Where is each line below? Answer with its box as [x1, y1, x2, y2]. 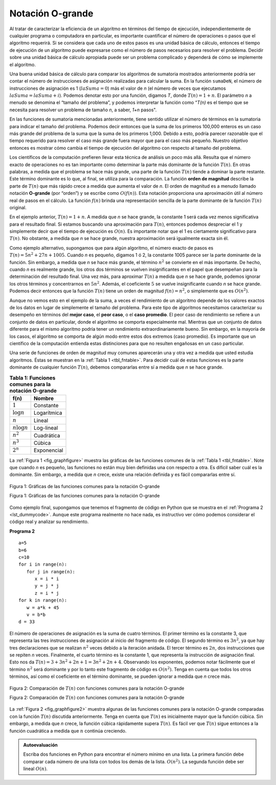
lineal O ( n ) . [23, 766, 48, 772]
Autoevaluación [23, 741, 58, 748]
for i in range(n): [18, 561, 67, 568]
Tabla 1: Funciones [9, 374, 56, 381]
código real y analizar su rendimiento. [9, 518, 89, 525]
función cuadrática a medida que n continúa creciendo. [9, 728, 127, 734]
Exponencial [33, 447, 63, 454]
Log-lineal [33, 425, 58, 432]
